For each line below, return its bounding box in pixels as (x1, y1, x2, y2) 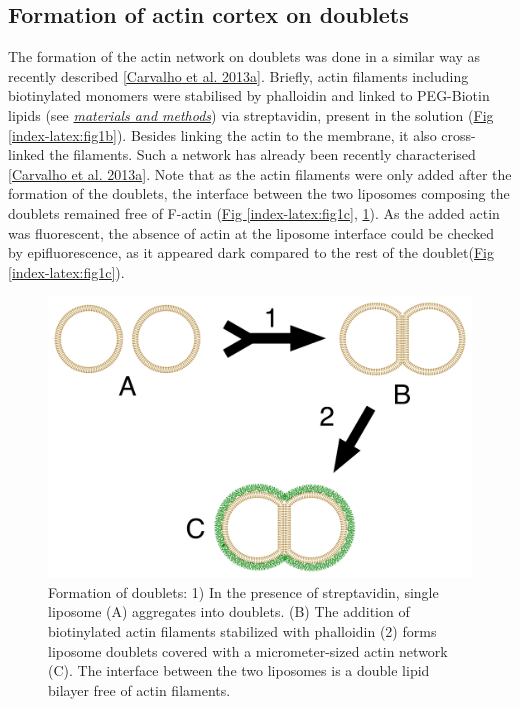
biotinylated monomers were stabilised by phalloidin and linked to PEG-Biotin (8, 85, 490, 106)
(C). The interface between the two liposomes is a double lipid (48, 660, 430, 681)
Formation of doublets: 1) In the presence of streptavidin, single (48, 581, 439, 602)
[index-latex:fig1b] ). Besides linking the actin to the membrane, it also (8, 124, 437, 145)
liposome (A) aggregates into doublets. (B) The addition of (48, 601, 410, 622)
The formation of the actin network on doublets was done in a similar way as (8, 46, 481, 67)
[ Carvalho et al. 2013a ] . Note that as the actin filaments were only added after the (8, 163, 512, 184)
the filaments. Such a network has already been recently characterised (49, 144, 476, 165)
